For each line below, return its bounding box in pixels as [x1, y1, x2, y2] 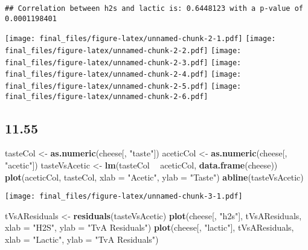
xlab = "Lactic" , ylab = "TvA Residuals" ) [5, 233, 159, 246]
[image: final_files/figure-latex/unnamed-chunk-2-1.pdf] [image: [5, 34, 276, 43]
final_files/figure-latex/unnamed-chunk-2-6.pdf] [5, 92, 208, 101]
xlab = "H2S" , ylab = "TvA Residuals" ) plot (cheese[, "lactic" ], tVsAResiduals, [5, 221, 294, 234]
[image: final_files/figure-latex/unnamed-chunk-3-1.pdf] [5, 192, 243, 201]
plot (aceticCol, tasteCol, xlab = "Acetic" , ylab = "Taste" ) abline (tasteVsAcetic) [5, 170, 304, 183]
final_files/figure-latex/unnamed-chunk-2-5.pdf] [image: [5, 82, 242, 91]
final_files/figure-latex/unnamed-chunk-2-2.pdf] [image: [5, 46, 242, 55]
